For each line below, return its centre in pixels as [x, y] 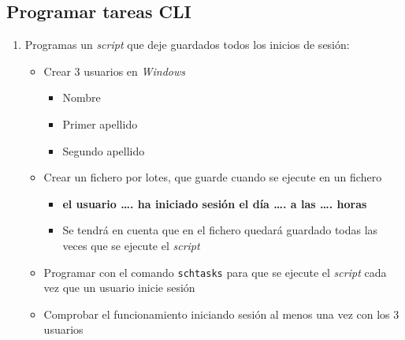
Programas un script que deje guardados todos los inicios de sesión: [187, 45]
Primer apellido [100, 123]
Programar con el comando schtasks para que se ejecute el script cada [215, 272]
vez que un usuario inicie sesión [119, 288]
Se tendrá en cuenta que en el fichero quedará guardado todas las [220, 230]
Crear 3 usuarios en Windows [115, 71]
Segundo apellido [104, 150]
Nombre [82, 97]
